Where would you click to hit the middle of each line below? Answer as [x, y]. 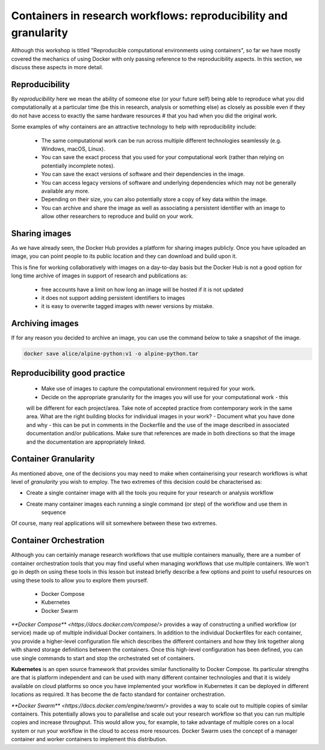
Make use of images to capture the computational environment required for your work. [148, 389]
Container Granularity [53, 459]
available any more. [65, 191]
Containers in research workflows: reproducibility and [150, 16]
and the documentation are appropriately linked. [86, 442]
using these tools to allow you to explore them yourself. [80, 580]
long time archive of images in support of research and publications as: [99, 276]
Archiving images [45, 324]
